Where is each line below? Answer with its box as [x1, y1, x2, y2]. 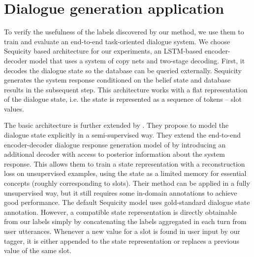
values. [4, 103, 24, 114]
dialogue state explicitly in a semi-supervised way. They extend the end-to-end [4, 130, 241, 140]
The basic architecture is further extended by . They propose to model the [4, 120, 229, 130]
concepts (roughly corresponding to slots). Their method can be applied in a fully [4, 178, 250, 188]
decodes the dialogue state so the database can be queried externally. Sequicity [4, 65, 242, 75]
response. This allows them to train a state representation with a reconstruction [4, 158, 245, 169]
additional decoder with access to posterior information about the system [4, 149, 225, 159]
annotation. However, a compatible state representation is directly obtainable [4, 206, 237, 217]
